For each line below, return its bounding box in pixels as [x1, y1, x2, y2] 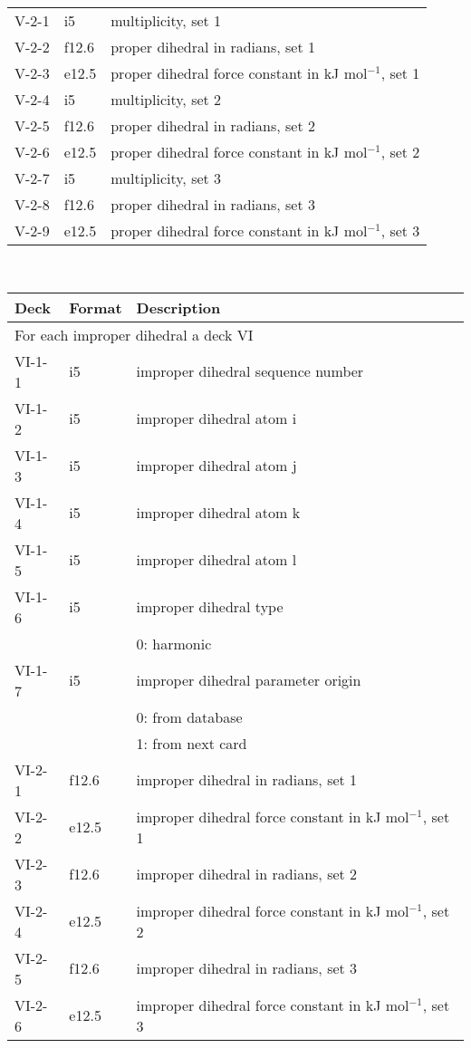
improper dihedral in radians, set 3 [136, 957, 358, 979]
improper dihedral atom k [136, 502, 301, 524]
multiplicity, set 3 [111, 168, 222, 188]
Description [136, 296, 221, 318]
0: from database [136, 706, 243, 727]
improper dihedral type [136, 596, 284, 618]
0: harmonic [136, 632, 212, 654]
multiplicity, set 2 [111, 89, 222, 110]
